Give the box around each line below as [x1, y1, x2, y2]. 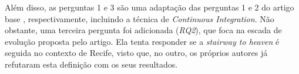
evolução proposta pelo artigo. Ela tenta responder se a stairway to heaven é [5, 35, 280, 47]
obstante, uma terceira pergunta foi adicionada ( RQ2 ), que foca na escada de [5, 24, 282, 36]
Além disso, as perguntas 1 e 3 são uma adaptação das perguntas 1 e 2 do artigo [5, 1, 294, 13]
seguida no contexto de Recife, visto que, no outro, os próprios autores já [5, 47, 268, 59]
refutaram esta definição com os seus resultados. [5, 58, 178, 70]
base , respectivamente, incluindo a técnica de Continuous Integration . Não [5, 12, 274, 24]
